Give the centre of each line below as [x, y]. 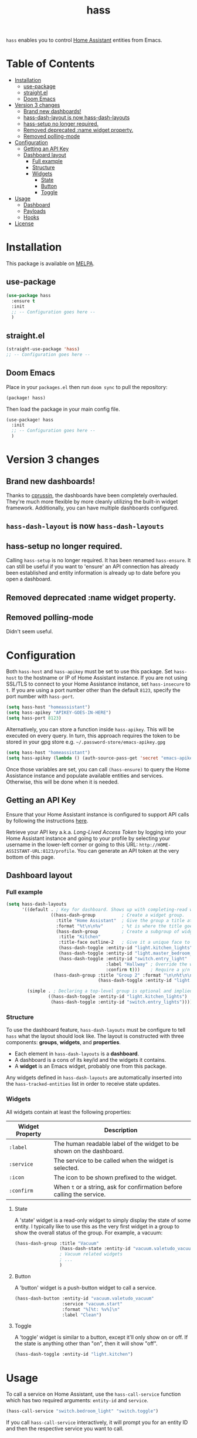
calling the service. [80, 1194]
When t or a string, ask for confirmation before [118, 1187]
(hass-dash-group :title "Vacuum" [57, 1243]
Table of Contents [50, 64]
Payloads [34, 211]
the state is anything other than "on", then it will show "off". [86, 1344]
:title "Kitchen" [79, 937]
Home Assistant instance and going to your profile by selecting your [88, 838]
